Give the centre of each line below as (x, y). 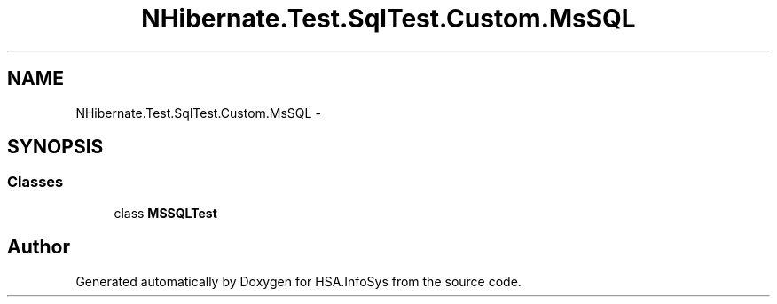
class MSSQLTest (165, 213)
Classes (35, 182)
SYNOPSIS (55, 147)
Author (39, 247)
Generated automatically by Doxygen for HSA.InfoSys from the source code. (298, 281)
